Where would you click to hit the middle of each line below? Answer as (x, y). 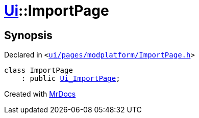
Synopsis (28, 35)
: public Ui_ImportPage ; (71, 79)
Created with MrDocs (40, 94)
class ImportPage (39, 70)
